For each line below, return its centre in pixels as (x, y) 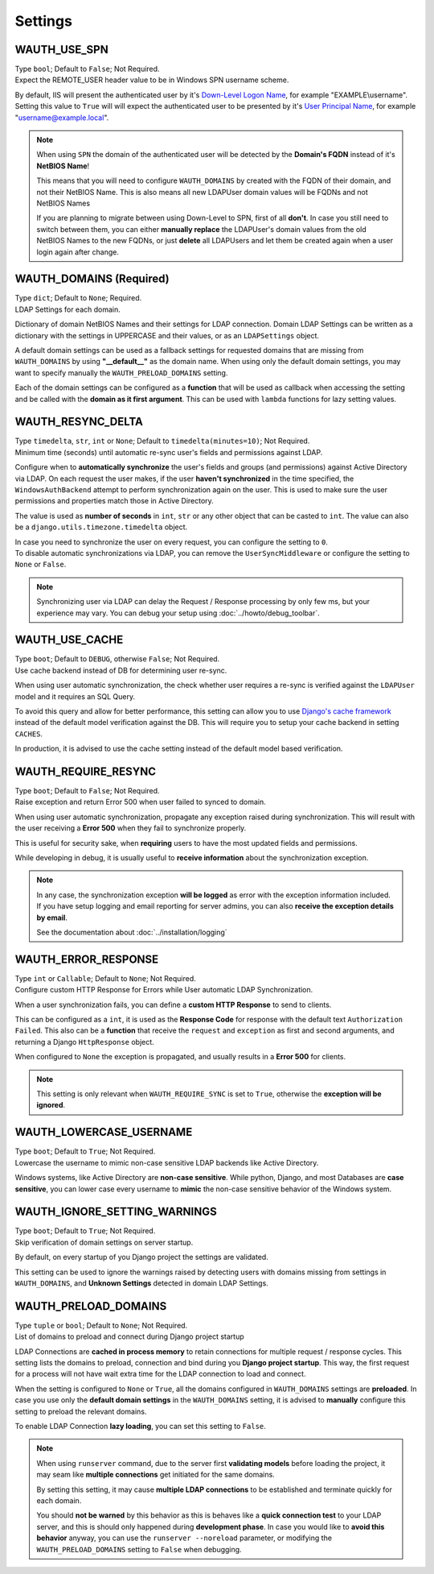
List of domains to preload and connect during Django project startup (129, 1336)
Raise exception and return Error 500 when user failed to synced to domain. (140, 802)
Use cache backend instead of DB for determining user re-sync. (121, 670)
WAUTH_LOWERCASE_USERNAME (104, 1132)
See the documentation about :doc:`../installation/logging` (132, 932)
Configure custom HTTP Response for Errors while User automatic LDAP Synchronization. (164, 990)
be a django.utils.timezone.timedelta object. (101, 527)
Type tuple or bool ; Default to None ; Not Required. (101, 1325)
